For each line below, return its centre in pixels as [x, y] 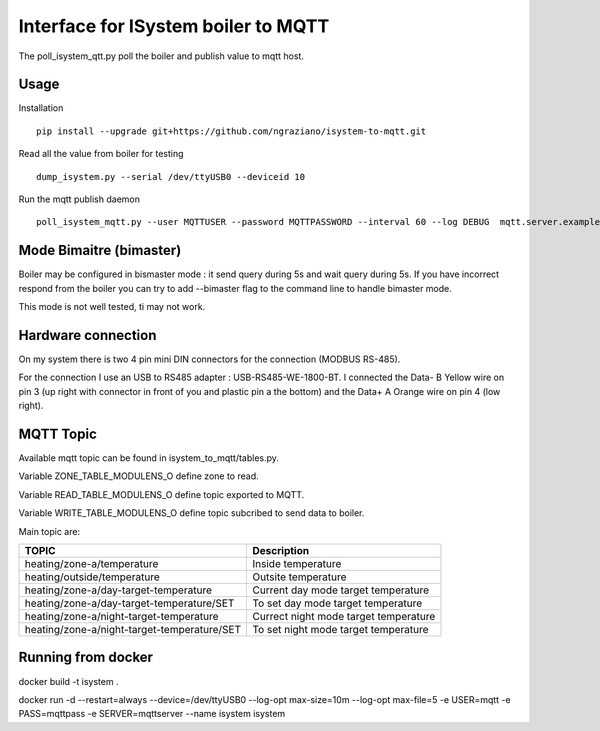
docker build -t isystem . [68, 681]
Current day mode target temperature [341, 590]
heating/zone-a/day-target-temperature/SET [129, 603]
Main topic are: [49, 531]
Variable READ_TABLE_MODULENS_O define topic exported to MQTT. [161, 494]
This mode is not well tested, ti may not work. [112, 307]
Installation [41, 108]
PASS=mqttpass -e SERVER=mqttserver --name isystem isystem [152, 714]
